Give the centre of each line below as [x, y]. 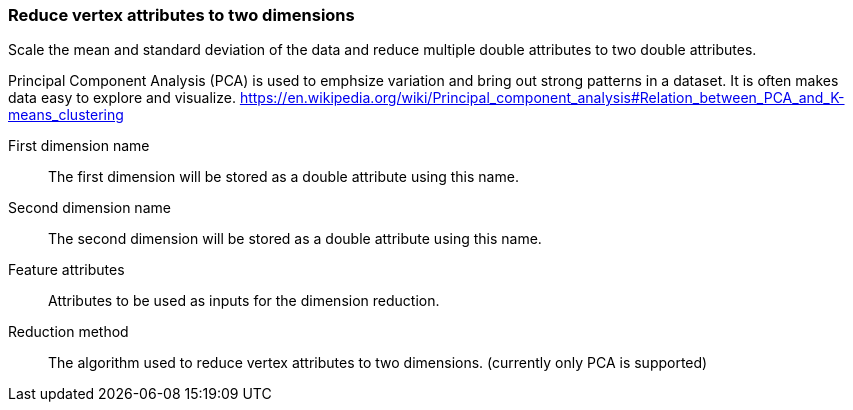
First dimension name [79, 146]
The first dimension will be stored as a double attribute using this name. [283, 177]
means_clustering [66, 115]
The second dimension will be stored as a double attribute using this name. [295, 239]
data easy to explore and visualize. [122, 98]
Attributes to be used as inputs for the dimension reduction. [244, 301]
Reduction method [68, 332]
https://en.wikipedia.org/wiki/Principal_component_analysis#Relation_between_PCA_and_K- [542, 98]
